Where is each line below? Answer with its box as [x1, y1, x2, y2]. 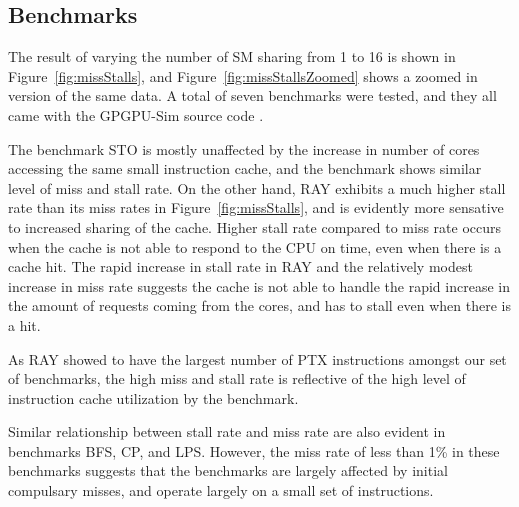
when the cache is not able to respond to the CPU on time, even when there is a [8, 236, 502, 257]
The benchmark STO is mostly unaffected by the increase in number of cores [8, 138, 480, 159]
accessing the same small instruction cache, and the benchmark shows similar [8, 158, 482, 179]
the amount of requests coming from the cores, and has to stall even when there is [8, 295, 512, 316]
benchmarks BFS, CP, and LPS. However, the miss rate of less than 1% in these [8, 440, 500, 461]
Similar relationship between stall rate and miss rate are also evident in [8, 421, 446, 442]
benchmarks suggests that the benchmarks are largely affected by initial [8, 460, 448, 481]
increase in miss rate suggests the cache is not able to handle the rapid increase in [8, 275, 510, 296]
